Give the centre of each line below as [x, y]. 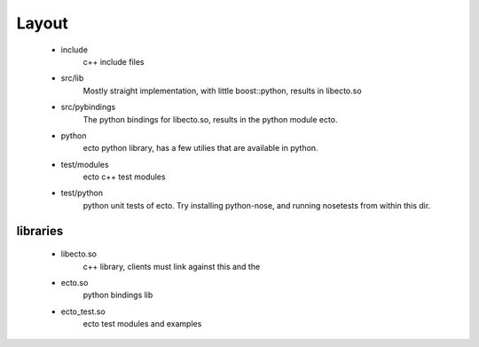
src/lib [72, 78]
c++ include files [114, 61]
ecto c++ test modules [124, 177]
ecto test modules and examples [142, 324]
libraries [40, 231]
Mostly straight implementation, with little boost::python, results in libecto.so [223, 91]
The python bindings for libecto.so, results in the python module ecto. [210, 119]
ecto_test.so [83, 312]
